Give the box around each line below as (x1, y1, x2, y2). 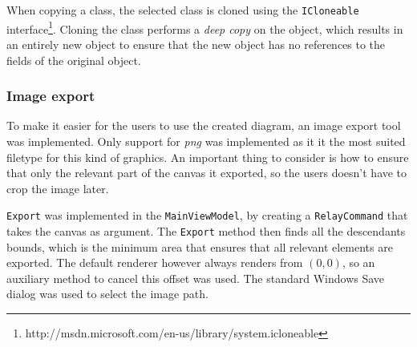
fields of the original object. (6, 51, 141, 68)
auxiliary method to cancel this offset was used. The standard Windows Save (6, 269, 385, 286)
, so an (342, 254, 375, 271)
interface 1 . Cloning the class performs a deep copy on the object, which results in (6, 18, 403, 37)
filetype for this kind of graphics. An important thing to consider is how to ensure (6, 148, 409, 165)
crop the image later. (6, 180, 109, 196)
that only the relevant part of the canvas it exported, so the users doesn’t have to (6, 164, 407, 181)
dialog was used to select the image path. (6, 285, 208, 302)
